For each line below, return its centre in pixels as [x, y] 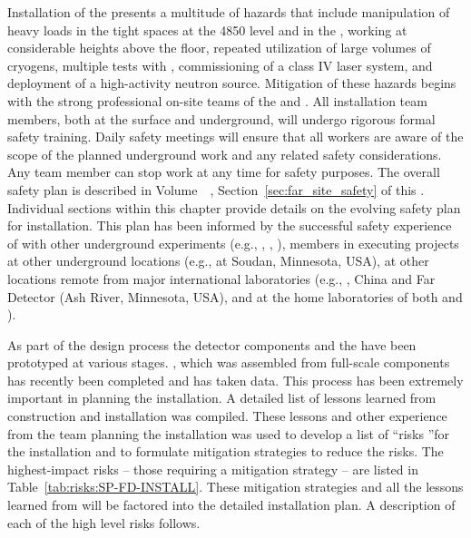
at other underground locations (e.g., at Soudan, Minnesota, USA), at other [218, 261]
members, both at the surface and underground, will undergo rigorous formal [221, 118]
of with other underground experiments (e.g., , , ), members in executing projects [233, 243]
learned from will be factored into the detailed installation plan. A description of [231, 505]
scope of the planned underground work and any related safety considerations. [225, 154]
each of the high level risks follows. [104, 522]
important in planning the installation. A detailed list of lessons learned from [222, 398]
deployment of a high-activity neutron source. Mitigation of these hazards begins [232, 83]
